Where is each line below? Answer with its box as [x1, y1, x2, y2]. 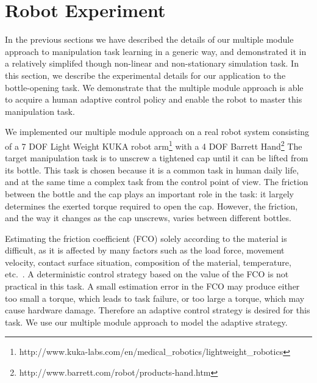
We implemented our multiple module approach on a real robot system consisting [5, 125, 310, 138]
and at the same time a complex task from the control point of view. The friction [5, 175, 308, 188]
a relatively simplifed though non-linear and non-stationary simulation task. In [5, 57, 299, 70]
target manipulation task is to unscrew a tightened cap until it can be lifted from [5, 151, 308, 164]
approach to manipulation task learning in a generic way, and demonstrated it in [5, 45, 307, 57]
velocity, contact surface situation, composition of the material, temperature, [5, 255, 291, 268]
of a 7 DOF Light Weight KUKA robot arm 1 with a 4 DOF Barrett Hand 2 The [5, 137, 302, 152]
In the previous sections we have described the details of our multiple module [5, 33, 294, 46]
